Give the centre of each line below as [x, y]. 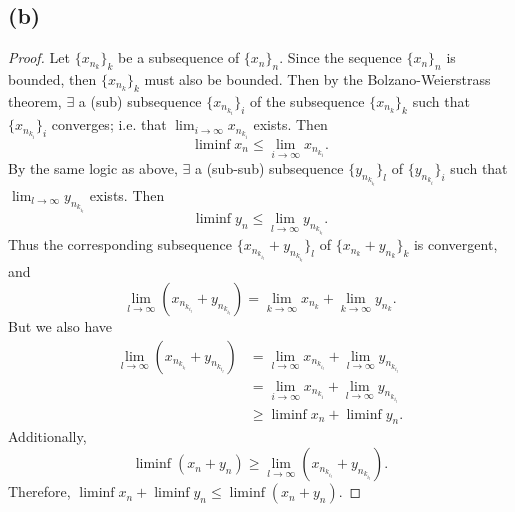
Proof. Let [39, 57]
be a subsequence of [179, 57]
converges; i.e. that [109, 124]
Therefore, [39, 491]
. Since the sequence [340, 57]
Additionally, [47, 436]
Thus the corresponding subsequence [120, 244]
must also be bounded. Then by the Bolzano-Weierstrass [317, 79]
